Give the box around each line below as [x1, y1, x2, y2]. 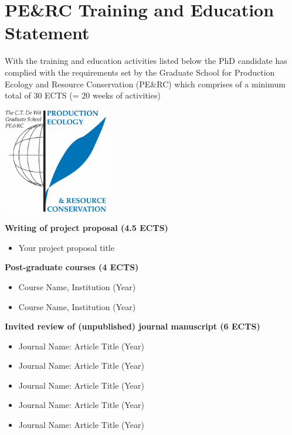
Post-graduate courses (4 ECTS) [5, 261, 139, 273]
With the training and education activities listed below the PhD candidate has [5, 55, 287, 67]
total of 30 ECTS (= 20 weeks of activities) [5, 89, 161, 101]
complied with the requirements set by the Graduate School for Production [5, 66, 275, 78]
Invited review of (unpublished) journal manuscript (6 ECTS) [5, 320, 260, 332]
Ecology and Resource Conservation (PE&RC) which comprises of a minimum [5, 77, 286, 90]
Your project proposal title [18, 241, 114, 253]
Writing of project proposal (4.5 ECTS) [5, 222, 168, 234]
